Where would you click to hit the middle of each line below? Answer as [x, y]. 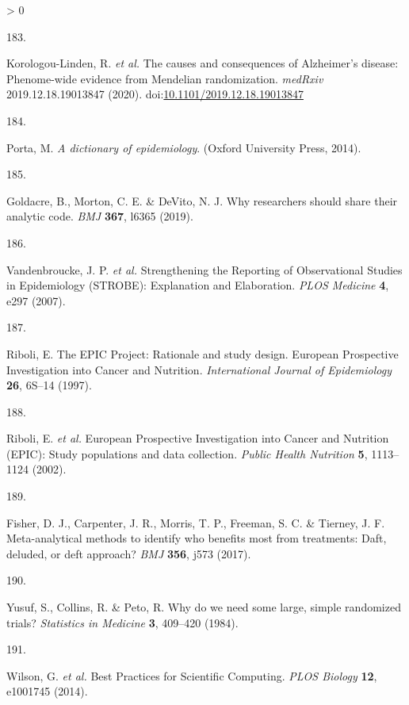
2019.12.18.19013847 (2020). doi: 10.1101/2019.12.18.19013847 [155, 94]
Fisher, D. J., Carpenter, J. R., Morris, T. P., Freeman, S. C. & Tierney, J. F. [196, 522]
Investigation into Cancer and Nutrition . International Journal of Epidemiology [199, 369]
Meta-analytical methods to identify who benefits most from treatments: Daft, [197, 538]
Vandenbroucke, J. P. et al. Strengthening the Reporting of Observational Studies [204, 269]
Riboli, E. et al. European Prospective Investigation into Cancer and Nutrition [198, 438]
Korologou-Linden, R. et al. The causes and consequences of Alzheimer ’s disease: [203, 63]
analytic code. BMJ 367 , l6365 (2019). [100, 216]
